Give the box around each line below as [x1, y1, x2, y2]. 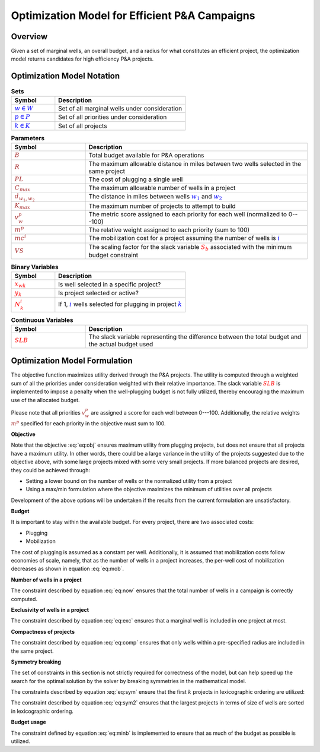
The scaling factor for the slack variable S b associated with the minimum [88, 242, 292, 252]
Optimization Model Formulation [11, 356, 133, 366]
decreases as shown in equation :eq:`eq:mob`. [11, 565, 124, 573]
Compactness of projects [11, 628, 75, 635]
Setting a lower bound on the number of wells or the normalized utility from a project [25, 477, 232, 484]
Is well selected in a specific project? [58, 280, 161, 288]
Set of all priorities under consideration [58, 113, 167, 121]
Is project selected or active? [58, 289, 139, 297]
